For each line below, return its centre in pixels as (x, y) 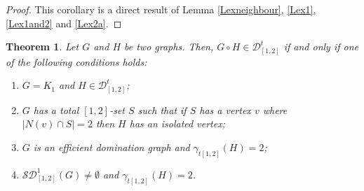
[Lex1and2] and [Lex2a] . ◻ (64, 23)
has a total (56, 109)
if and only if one (321, 47)
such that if (162, 109)
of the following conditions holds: (76, 61)
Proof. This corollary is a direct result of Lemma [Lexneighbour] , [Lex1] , (161, 9)
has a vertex (225, 109)
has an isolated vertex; (177, 123)
